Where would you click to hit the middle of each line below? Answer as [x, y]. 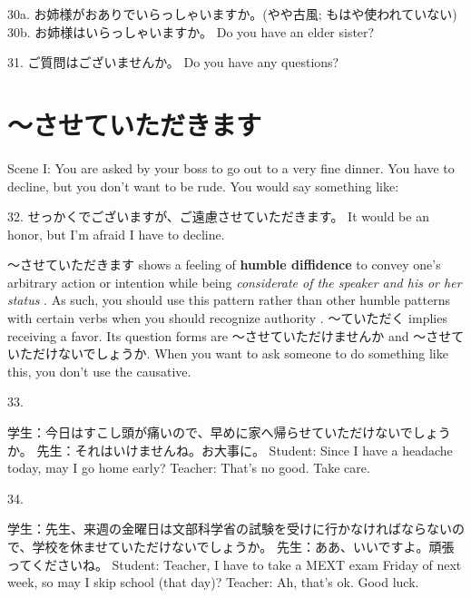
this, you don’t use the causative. [99, 371]
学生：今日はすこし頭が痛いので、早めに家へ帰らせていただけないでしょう [229, 432]
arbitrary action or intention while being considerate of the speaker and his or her [235, 282]
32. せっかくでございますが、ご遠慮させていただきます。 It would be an [218, 216]
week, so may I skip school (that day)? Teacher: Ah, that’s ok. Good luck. [213, 582]
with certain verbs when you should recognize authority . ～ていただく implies [227, 318]
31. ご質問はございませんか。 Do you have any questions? [173, 62]
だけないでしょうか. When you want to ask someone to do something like [240, 353]
